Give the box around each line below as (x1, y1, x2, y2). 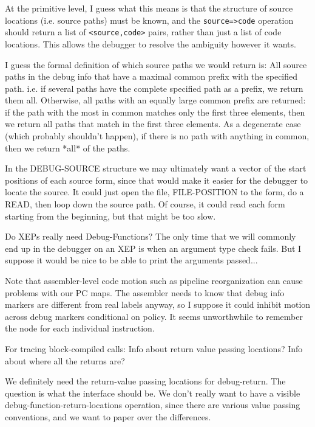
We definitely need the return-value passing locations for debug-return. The (5, 375, 286, 387)
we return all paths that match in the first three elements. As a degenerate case (5, 117, 301, 130)
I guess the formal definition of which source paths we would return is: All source (5, 58, 307, 71)
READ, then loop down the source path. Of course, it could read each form (5, 198, 285, 210)
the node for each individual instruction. (5, 322, 155, 335)
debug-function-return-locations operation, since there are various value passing (5, 398, 300, 411)
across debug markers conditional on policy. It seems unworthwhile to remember (5, 310, 303, 322)
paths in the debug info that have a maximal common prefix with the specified (5, 70, 298, 83)
